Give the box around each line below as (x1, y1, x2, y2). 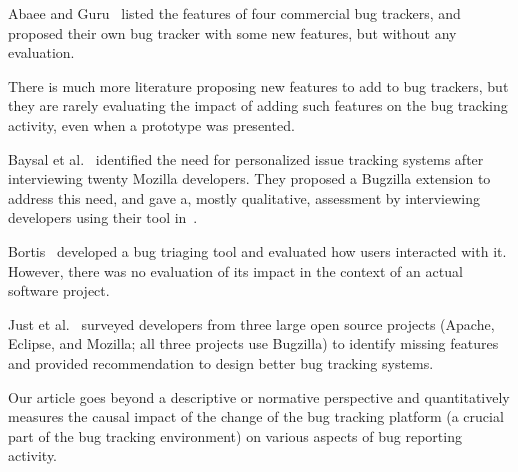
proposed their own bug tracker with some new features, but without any (8, 22, 457, 43)
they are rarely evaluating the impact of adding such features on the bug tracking (8, 95, 508, 116)
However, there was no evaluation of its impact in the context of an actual (8, 260, 463, 281)
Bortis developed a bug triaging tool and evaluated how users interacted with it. (8, 240, 507, 261)
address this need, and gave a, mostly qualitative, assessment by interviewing (8, 187, 480, 208)
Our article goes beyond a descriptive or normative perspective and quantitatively (8, 386, 510, 407)
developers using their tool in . (8, 207, 198, 228)
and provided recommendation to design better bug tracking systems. (8, 352, 434, 373)
